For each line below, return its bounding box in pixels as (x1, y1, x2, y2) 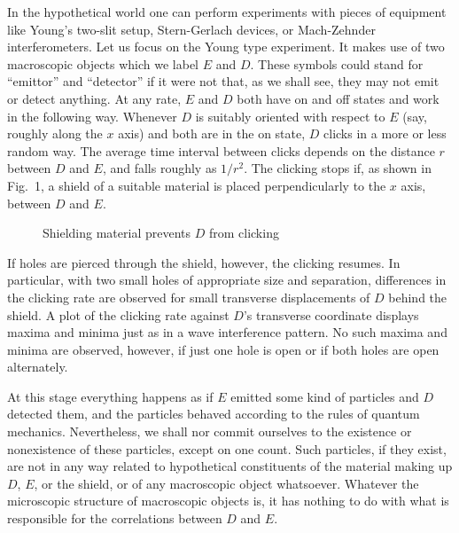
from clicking (208, 223, 279, 242)
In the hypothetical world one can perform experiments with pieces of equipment (7, 3, 447, 20)
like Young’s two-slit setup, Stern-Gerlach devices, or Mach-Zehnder (7, 20, 376, 38)
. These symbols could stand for (250, 54, 424, 73)
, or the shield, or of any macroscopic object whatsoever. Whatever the (34, 474, 419, 492)
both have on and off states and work (237, 89, 440, 107)
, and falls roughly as (102, 159, 217, 177)
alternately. (7, 357, 68, 376)
